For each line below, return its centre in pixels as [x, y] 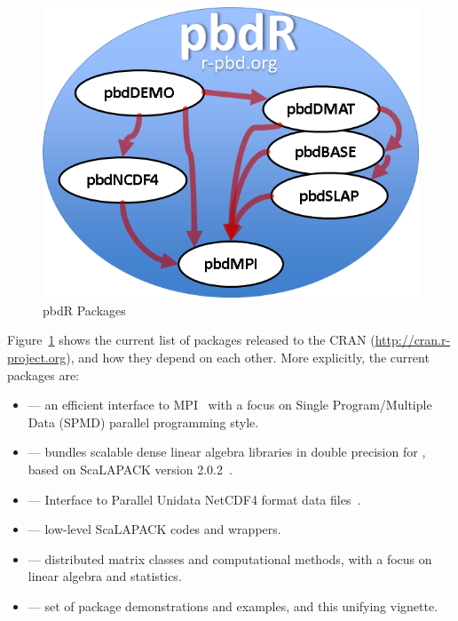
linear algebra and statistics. [105, 576]
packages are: [43, 374]
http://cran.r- [413, 340]
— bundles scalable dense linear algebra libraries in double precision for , [227, 452]
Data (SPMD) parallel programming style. [143, 422]
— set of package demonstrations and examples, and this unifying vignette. [233, 606]
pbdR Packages [84, 310]
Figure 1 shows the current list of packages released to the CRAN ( [191, 340]
